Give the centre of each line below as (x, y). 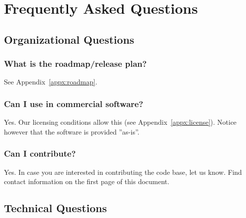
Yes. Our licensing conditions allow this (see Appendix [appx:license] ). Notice (120, 122)
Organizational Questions (69, 39)
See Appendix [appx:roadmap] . (51, 82)
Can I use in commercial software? (74, 103)
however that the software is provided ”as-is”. (72, 131)
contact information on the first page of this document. (87, 181)
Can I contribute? (40, 153)
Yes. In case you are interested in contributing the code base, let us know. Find (123, 172)
